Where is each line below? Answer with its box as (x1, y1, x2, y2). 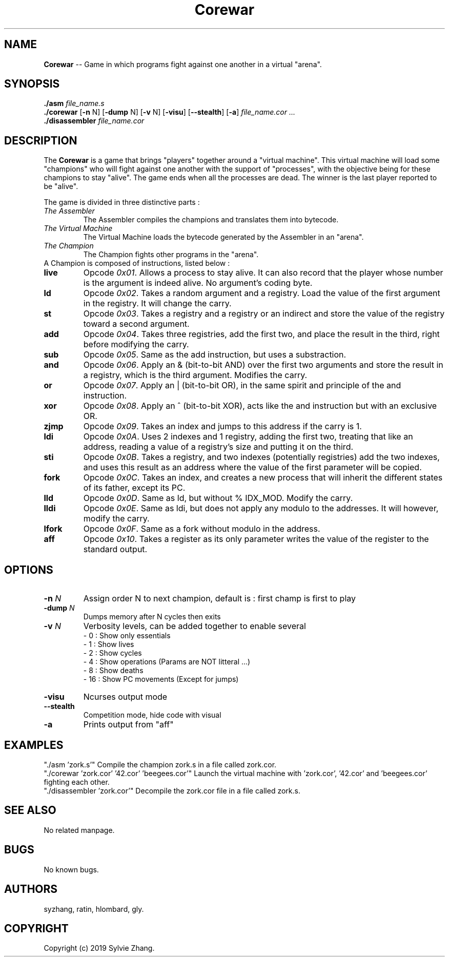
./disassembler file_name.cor (44, 116, 145, 126)
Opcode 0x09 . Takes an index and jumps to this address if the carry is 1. (83, 421, 362, 432)
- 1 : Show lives (83, 640, 134, 649)
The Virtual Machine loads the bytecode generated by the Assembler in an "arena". (83, 233, 364, 242)
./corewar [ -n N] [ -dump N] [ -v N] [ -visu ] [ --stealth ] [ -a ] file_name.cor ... (44, 108, 296, 117)
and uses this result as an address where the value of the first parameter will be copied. (83, 462, 422, 473)
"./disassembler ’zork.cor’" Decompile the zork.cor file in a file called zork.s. (44, 786, 300, 795)
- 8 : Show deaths (83, 666, 144, 675)
